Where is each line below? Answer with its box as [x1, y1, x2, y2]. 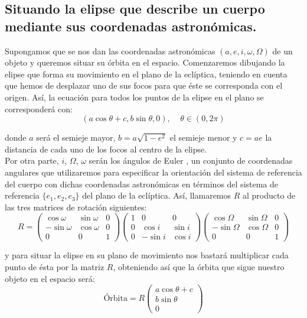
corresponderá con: [5, 102, 73, 115]
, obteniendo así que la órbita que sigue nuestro [113, 261, 285, 273]
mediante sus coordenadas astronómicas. [5, 17, 257, 35]
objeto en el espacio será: [5, 272, 95, 284]
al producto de [243, 189, 296, 202]
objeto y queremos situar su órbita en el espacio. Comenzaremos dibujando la [5, 56, 285, 69]
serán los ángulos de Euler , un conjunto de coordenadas [89, 154, 293, 167]
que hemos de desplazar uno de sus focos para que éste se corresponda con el [5, 79, 283, 92]
